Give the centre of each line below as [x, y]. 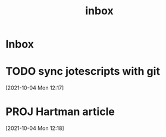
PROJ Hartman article [60, 112]
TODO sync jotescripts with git [83, 71]
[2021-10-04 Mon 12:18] [35, 128]
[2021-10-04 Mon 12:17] [35, 88]
